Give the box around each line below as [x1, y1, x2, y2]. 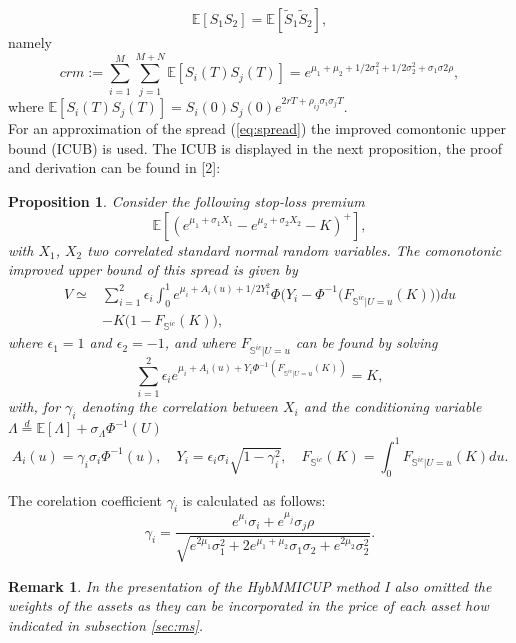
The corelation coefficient [8, 489, 163, 510]
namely [8, 32, 52, 52]
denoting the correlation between [81, 396, 278, 417]
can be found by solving [295, 332, 438, 353]
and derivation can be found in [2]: [8, 157, 221, 178]
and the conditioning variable [303, 396, 482, 417]
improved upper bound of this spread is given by [8, 259, 298, 280]
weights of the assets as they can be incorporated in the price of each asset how [8, 595, 489, 616]
